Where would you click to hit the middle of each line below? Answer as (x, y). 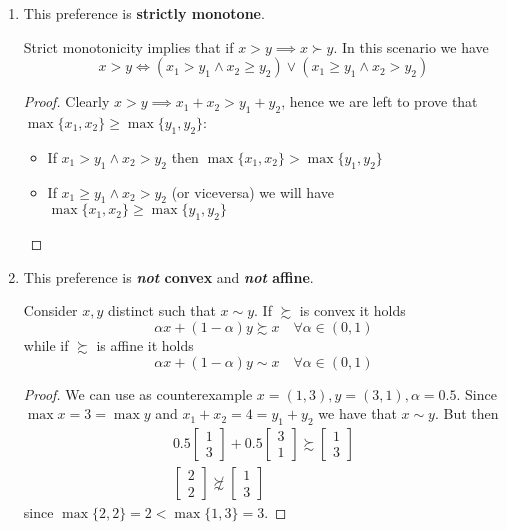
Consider (50, 310)
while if (46, 344)
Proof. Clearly (66, 101)
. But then (466, 413)
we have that (357, 413)
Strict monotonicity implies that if (128, 46)
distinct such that (162, 310)
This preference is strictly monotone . (144, 13)
